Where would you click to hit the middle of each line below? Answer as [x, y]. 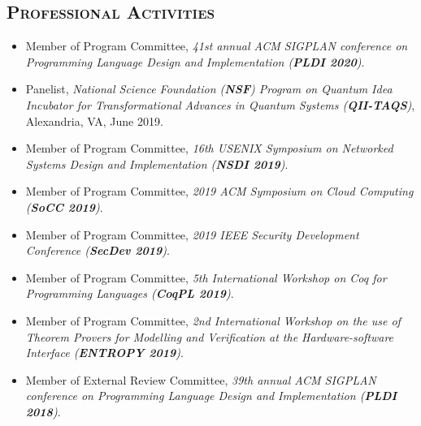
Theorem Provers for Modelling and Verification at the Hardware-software [210, 336]
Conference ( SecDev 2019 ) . [98, 250]
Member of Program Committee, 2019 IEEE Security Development [192, 234]
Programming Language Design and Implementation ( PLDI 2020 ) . [195, 61]
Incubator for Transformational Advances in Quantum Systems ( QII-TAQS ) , [220, 104]
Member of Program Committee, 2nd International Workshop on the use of [213, 320]
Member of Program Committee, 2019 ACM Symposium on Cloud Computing [219, 191]
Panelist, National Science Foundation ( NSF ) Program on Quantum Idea [209, 89]
